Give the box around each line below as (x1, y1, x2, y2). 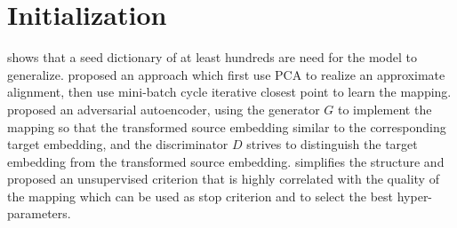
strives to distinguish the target (246, 135, 418, 153)
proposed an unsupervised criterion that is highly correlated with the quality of (7, 169, 439, 188)
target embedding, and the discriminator (7, 135, 228, 153)
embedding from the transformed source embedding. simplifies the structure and (7, 152, 445, 170)
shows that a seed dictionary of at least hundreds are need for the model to (7, 48, 417, 67)
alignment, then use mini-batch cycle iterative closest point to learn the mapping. (7, 83, 452, 101)
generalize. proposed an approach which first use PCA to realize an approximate (7, 65, 445, 83)
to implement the (338, 99, 432, 118)
